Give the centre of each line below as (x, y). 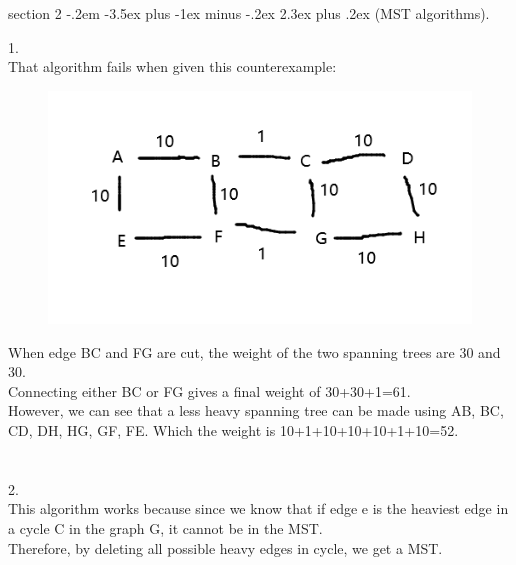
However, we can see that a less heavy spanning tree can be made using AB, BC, (256, 410)
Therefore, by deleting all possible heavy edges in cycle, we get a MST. (225, 547)
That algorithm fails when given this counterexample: (172, 66)
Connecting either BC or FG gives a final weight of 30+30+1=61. (209, 390)
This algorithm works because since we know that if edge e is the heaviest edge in (258, 508)
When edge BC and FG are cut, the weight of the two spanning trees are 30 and (254, 351)
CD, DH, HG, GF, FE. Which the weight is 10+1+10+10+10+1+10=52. (233, 430)
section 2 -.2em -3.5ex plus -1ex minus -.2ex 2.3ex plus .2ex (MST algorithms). (249, 13)
